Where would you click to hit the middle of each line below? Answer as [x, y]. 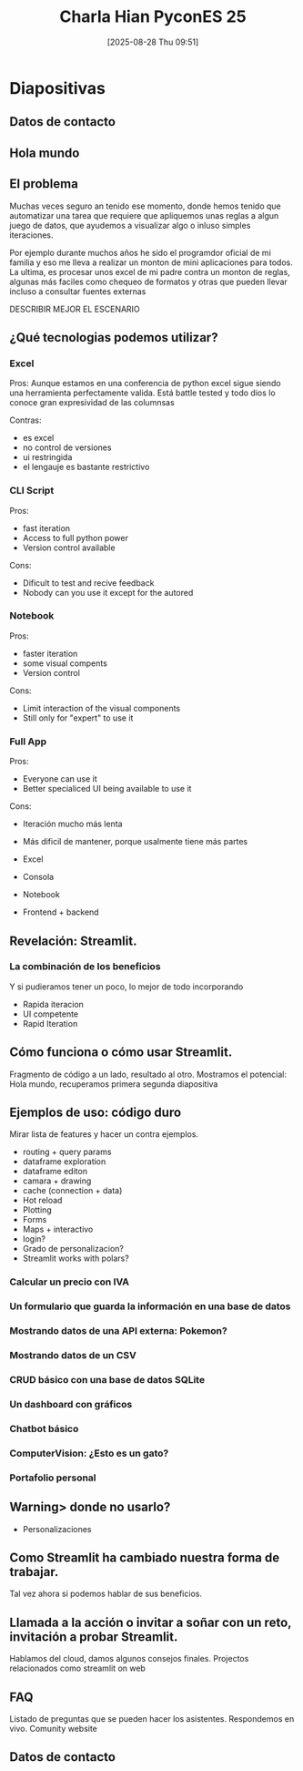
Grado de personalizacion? [73, 1249]
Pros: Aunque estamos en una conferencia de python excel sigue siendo [146, 384]
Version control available [69, 548]
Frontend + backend [61, 912]
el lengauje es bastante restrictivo [86, 467]
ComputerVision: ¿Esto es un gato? [89, 1453]
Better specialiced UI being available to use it [107, 789]
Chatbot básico [44, 1428]
